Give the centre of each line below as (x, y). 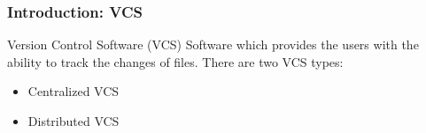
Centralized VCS (74, 91)
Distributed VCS (74, 121)
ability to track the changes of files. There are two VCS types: (175, 61)
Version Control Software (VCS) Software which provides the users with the (213, 44)
